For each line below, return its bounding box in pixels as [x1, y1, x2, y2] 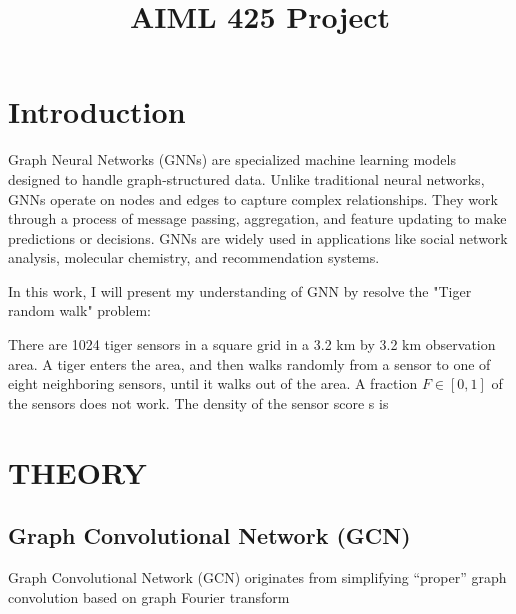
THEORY [8, 451, 147, 492]
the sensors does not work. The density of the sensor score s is [8, 392, 389, 413]
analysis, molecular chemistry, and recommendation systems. [8, 247, 380, 268]
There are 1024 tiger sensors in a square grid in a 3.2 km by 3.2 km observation [8, 334, 496, 355]
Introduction [8, 91, 186, 132]
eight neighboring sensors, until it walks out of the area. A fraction [8, 373, 418, 394]
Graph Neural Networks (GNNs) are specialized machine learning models [8, 149, 456, 170]
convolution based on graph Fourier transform [8, 586, 290, 607]
